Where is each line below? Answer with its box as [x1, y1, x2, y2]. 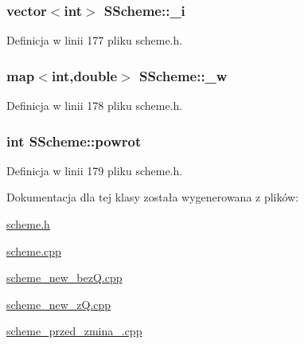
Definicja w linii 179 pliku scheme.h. [6, 162, 183, 178]
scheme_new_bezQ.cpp [6, 269, 123, 286]
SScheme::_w [139, 65, 228, 85]
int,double [51, 65, 118, 85]
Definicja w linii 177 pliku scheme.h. [6, 32, 183, 49]
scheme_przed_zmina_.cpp [6, 322, 142, 339]
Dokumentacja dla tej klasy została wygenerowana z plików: [6, 189, 299, 205]
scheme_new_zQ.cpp [6, 295, 111, 312]
